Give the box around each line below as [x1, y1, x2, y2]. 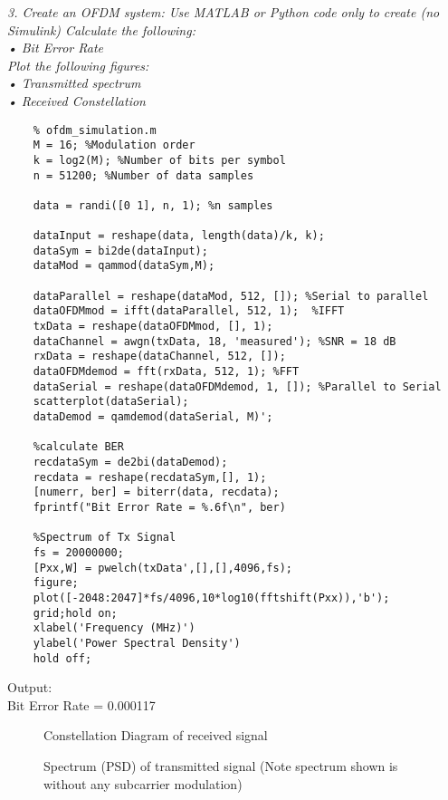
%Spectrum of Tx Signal [33, 531, 176, 545]
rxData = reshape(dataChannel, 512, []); [33, 350, 286, 363]
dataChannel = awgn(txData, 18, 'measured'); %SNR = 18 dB [33, 334, 396, 348]
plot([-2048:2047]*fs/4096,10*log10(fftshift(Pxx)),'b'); [33, 591, 390, 604]
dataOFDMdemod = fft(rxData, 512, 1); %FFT [33, 365, 300, 379]
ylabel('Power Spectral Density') [33, 636, 241, 650]
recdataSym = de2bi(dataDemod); [33, 456, 228, 468]
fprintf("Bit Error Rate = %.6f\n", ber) [33, 500, 286, 514]
